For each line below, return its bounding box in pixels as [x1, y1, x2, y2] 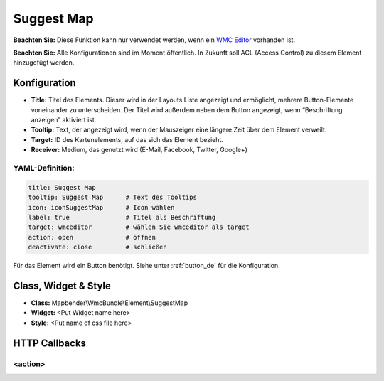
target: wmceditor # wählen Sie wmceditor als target [28, 223, 250, 231]
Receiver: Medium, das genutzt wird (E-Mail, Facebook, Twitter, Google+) [31, 146, 248, 154]
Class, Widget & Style [13, 279, 112, 291]
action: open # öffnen [28, 233, 156, 241]
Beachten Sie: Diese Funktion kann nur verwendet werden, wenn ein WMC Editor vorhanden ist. [13, 36, 295, 44]
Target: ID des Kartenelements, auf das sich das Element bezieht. [31, 135, 224, 144]
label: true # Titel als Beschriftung [28, 213, 216, 221]
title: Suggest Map [28, 183, 96, 191]
